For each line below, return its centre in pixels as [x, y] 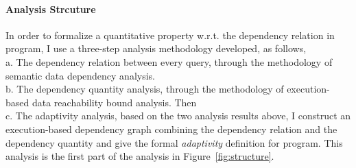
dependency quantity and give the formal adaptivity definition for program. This [174, 142]
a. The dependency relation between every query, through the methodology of [169, 61]
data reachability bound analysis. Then [114, 102]
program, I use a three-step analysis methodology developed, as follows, [156, 48]
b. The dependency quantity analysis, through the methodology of [145, 89]
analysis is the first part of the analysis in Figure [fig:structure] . [140, 156]
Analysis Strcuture [51, 9]
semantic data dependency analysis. [81, 75]
